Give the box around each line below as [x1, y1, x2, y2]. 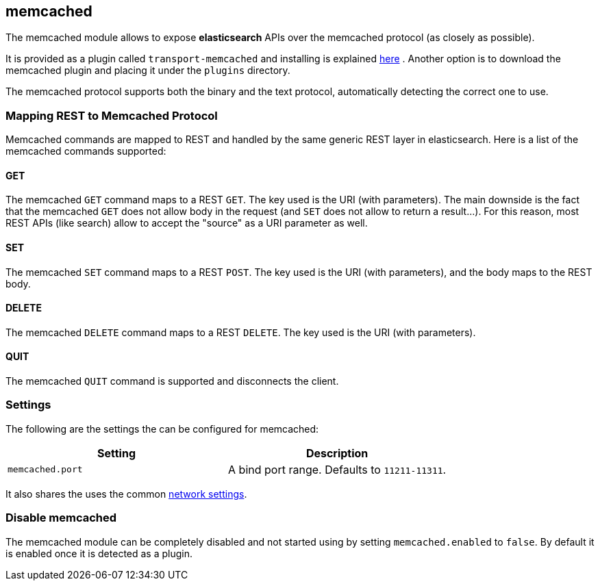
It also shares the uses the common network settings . [5, 487, 247, 500]
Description [305, 446, 368, 460]
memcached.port [8, 464, 83, 475]
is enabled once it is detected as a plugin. [5, 547, 192, 559]
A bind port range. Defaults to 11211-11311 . [228, 462, 447, 476]
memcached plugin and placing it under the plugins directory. [5, 64, 290, 77]
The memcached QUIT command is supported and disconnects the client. [5, 375, 339, 387]
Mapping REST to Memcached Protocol [5, 108, 218, 123]
